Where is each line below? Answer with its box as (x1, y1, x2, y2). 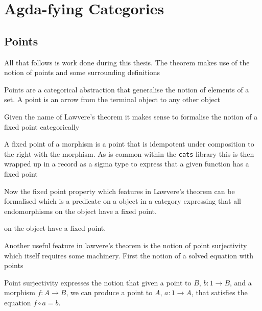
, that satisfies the (191, 287, 248, 298)
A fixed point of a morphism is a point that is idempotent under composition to (4, 138, 254, 149)
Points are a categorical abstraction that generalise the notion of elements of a (4, 84, 249, 94)
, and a (230, 277, 252, 288)
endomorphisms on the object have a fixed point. (4, 205, 157, 216)
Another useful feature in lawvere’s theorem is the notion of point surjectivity (4, 240, 247, 250)
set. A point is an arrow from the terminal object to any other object (4, 94, 221, 105)
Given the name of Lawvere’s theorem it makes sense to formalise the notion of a (4, 111, 258, 122)
